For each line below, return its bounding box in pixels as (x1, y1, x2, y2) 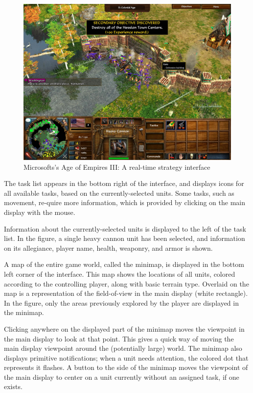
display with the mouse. (4, 207, 75, 217)
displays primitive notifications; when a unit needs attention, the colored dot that (4, 352, 249, 363)
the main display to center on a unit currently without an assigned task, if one (4, 371, 239, 382)
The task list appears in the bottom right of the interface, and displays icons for (4, 178, 244, 188)
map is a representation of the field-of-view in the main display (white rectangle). (4, 288, 248, 298)
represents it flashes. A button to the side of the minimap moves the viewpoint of (4, 362, 248, 372)
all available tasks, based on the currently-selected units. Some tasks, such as (4, 187, 234, 198)
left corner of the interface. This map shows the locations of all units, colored (4, 268, 235, 279)
